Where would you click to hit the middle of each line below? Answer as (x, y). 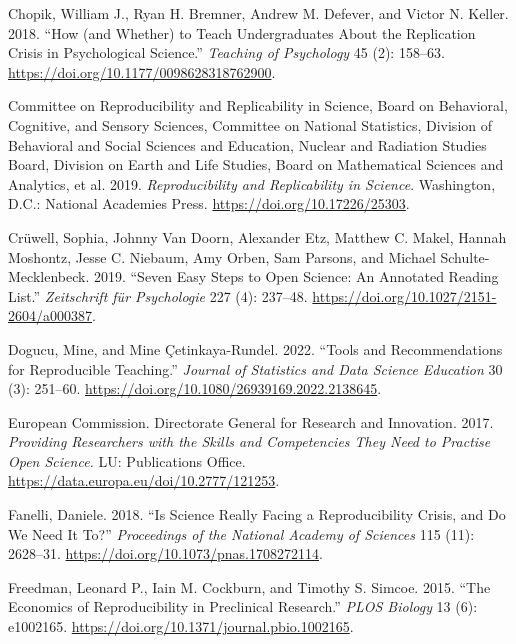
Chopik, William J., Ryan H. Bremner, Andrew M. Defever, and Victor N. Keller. (258, 13)
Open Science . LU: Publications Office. (127, 460)
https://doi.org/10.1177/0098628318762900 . (142, 71)
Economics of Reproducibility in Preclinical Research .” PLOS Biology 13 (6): (243, 606)
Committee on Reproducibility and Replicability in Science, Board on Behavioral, (258, 105)
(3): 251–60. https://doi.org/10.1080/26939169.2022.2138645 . (195, 388)
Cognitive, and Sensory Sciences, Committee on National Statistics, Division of (250, 124)
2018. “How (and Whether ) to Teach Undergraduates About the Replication (242, 32)
